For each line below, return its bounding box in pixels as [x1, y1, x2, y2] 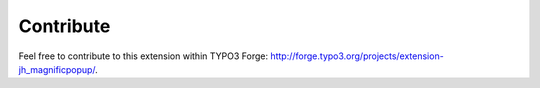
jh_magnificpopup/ [18, 63, 96, 75]
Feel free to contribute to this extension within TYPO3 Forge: [18, 50, 269, 62]
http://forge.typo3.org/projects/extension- [270, 50, 444, 62]
